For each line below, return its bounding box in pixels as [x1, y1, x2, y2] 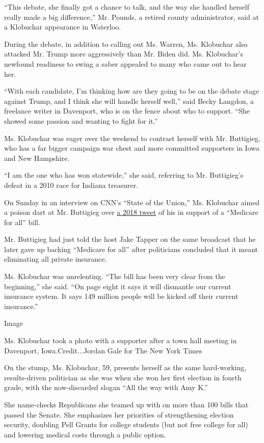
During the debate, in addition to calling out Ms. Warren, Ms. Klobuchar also [4, 38, 248, 49]
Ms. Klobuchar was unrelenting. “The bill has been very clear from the [4, 271, 225, 282]
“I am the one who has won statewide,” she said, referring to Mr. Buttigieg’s [4, 170, 244, 180]
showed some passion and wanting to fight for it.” [4, 115, 158, 126]
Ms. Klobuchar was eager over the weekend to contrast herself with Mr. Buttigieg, [4, 132, 260, 143]
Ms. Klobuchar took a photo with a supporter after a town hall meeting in [4, 335, 237, 346]
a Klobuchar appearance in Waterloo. [4, 21, 121, 32]
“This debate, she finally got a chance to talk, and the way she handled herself [4, 2, 249, 12]
